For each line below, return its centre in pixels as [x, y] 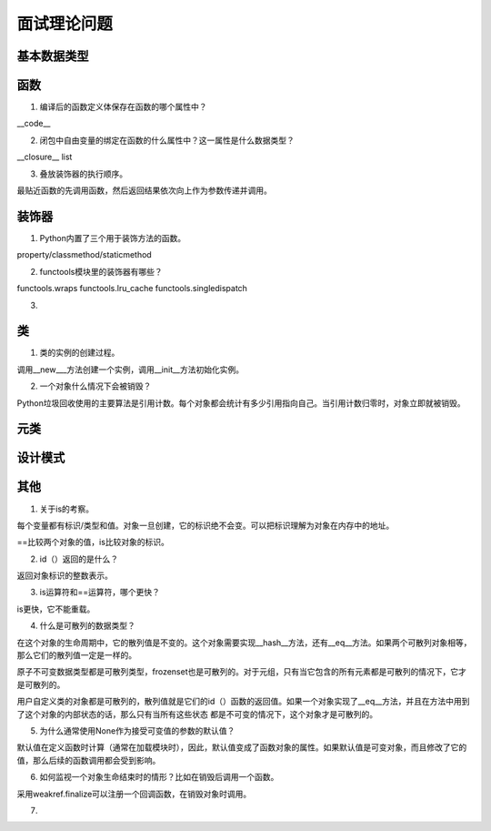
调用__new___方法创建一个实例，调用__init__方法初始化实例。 [130, 370]
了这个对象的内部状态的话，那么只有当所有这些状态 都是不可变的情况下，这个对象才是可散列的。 [197, 714]
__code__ [34, 124]
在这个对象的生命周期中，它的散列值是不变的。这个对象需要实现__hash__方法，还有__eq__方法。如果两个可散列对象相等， [244, 643]
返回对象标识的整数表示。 [65, 576]
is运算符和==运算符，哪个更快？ [100, 593]
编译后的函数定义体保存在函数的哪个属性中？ [123, 107]
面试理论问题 [65, 24]
